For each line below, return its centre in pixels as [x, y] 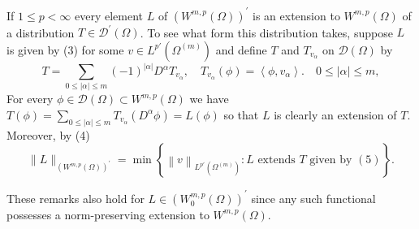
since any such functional [313, 198]
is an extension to [296, 15]
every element [109, 15]
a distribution [41, 32]
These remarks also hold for [76, 198]
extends [276, 160]
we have [209, 99]
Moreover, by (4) [48, 134]
